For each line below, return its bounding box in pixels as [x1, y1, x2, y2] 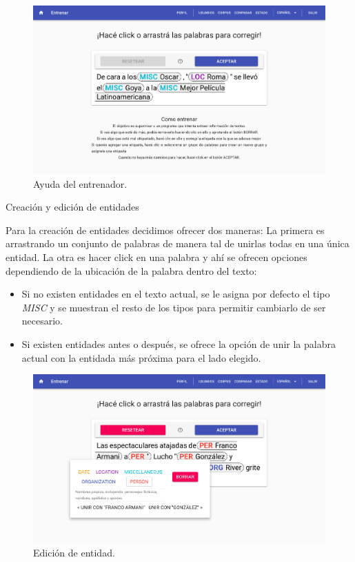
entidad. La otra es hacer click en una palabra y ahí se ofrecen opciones [6, 250, 307, 264]
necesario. [21, 313, 63, 328]
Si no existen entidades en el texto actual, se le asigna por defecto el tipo [21, 287, 330, 301]
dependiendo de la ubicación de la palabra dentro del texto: [6, 263, 257, 278]
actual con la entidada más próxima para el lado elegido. [21, 350, 261, 365]
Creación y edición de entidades [6, 200, 139, 214]
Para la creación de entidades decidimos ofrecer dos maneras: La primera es [6, 222, 325, 237]
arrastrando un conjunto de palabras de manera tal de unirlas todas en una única [6, 236, 349, 251]
